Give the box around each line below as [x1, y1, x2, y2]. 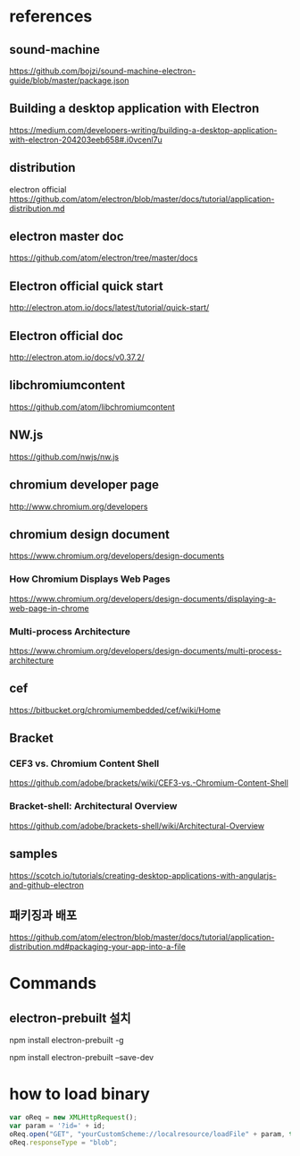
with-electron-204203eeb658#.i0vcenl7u [9, 134, 162, 145]
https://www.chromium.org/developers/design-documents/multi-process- [9, 645, 282, 656]
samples [9, 846, 58, 862]
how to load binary [9, 1084, 150, 1104]
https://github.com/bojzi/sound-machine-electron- [9, 65, 196, 76]
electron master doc [9, 229, 124, 244]
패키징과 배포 [9, 907, 78, 922]
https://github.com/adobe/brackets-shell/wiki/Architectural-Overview [9, 820, 265, 831]
